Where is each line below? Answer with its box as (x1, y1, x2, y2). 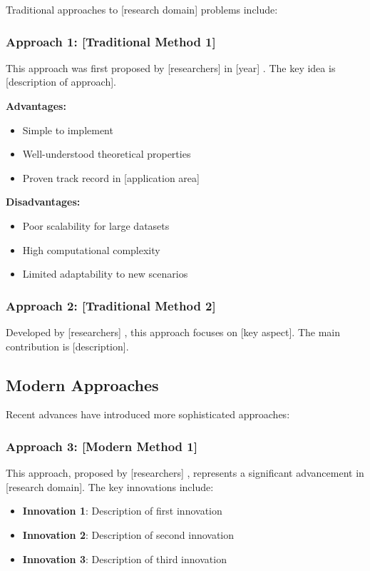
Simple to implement (22, 122, 113, 137)
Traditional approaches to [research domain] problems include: (6, 2, 278, 16)
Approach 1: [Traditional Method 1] (6, 32, 216, 50)
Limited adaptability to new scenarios (22, 266, 188, 281)
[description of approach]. (6, 74, 116, 89)
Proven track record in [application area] (22, 170, 200, 185)
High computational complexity (22, 242, 160, 257)
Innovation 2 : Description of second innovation (22, 527, 235, 542)
